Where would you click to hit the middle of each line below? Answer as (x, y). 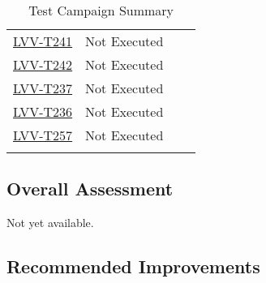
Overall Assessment (90, 189)
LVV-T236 (43, 111)
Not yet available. (50, 223)
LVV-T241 (43, 41)
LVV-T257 (43, 135)
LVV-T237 (43, 88)
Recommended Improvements (133, 266)
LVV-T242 (43, 64)
